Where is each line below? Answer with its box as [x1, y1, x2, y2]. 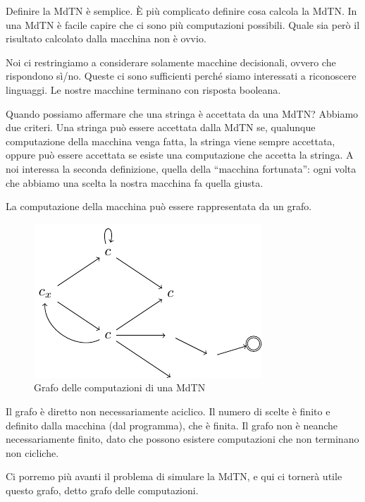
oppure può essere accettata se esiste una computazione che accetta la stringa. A [6, 147, 354, 162]
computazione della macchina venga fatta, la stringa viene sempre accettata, [6, 133, 335, 148]
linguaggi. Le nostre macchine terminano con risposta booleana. [6, 82, 281, 97]
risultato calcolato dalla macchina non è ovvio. [6, 31, 206, 46]
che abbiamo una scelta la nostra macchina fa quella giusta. [6, 175, 264, 190]
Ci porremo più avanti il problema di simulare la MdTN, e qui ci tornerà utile [6, 469, 342, 484]
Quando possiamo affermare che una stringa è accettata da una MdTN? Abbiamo [6, 106, 359, 121]
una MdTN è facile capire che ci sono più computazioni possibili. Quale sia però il [6, 17, 360, 32]
